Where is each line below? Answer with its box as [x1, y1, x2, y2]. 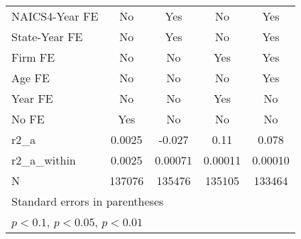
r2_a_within [11, 152, 76, 168]
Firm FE [11, 49, 55, 65]
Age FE [11, 70, 50, 86]
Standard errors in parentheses [11, 193, 164, 209]
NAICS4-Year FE [11, 8, 99, 24]
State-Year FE [11, 28, 83, 45]
